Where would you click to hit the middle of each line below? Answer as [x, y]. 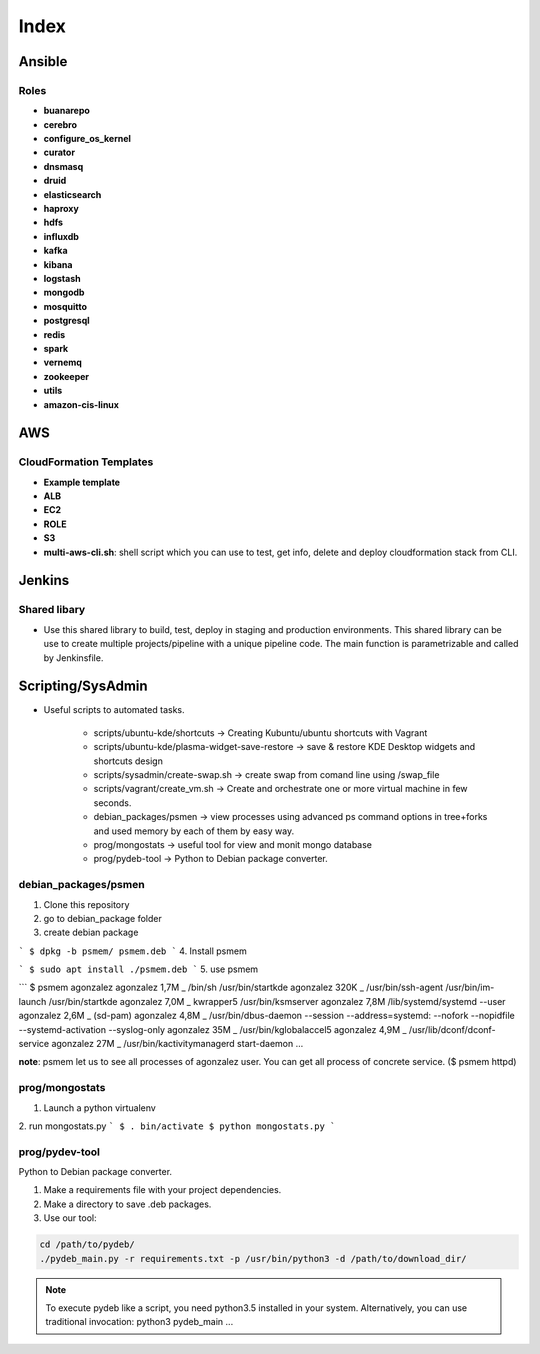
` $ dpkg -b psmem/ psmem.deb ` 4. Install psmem [132, 951]
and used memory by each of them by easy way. [194, 831]
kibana [58, 264]
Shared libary [52, 610]
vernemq [62, 362]
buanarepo [66, 111]
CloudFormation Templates [86, 462]
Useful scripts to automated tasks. [114, 710]
